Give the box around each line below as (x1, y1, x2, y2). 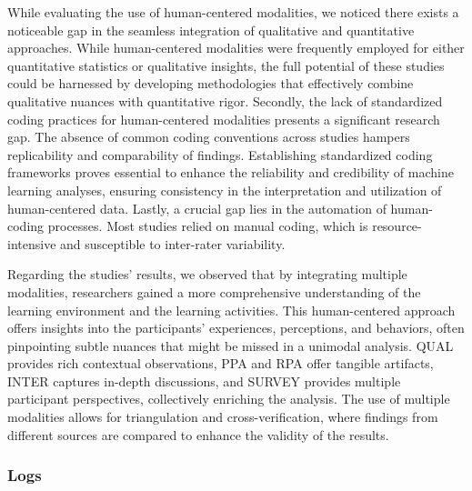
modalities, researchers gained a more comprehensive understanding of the (7, 282, 421, 301)
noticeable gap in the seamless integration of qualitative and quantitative (7, 20, 415, 39)
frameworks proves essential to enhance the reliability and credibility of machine (7, 163, 454, 182)
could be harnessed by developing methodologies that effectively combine (7, 74, 414, 93)
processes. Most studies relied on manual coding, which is (47, 216, 368, 235)
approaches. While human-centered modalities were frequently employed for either (7, 38, 465, 57)
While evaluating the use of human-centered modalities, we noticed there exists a (7, 3, 459, 21)
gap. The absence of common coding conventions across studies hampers (7, 127, 410, 146)
